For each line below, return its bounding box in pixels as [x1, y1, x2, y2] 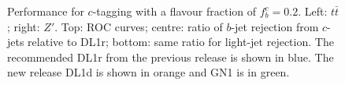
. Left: [298, 3, 328, 19]
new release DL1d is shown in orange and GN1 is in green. [7, 64, 290, 80]
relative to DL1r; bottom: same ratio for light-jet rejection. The [28, 34, 334, 50]
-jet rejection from [231, 18, 319, 34]
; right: [7, 18, 40, 34]
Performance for [7, 3, 84, 19]
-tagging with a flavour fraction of [92, 3, 257, 19]
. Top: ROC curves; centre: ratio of [54, 18, 223, 34]
